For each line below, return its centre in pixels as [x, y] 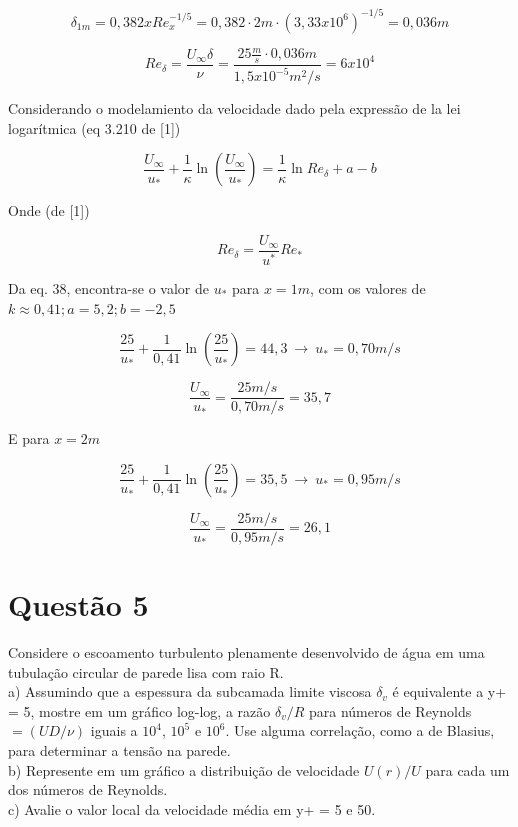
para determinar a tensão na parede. [119, 749]
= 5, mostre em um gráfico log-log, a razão [139, 710]
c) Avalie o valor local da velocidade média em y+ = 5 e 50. [192, 808]
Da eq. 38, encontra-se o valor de [108, 287]
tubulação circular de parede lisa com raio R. [146, 671]
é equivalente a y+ [449, 691]
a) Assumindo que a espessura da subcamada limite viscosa [190, 691]
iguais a [114, 730]
